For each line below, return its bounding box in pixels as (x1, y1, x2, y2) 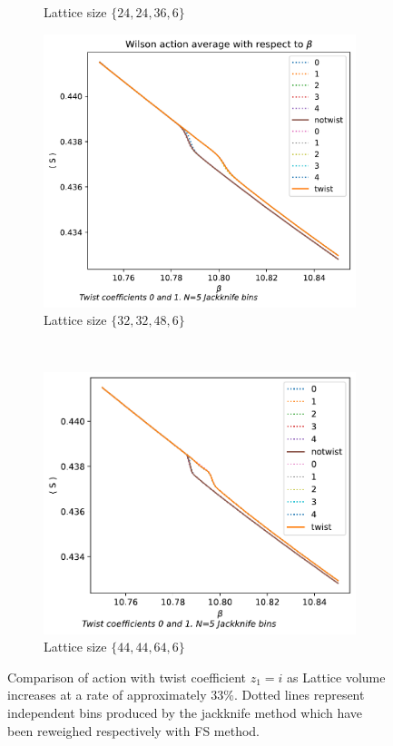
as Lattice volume (287, 667, 386, 686)
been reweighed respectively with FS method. (7, 721, 260, 740)
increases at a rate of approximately (7, 685, 207, 704)
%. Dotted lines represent (223, 685, 365, 704)
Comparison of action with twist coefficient (7, 667, 247, 686)
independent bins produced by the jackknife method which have (7, 702, 362, 721)
